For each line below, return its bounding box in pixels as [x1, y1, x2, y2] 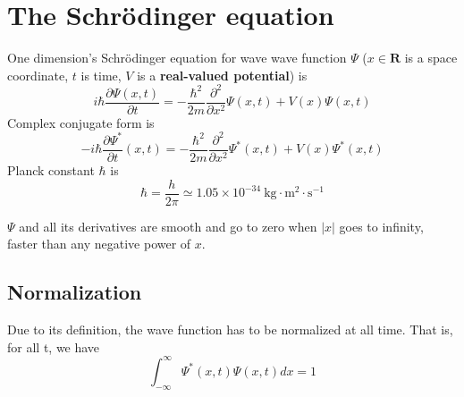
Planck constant [7, 161, 95, 180]
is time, [80, 65, 122, 84]
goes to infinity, [339, 216, 424, 235]
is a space [404, 48, 458, 67]
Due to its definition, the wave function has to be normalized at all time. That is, [7, 320, 453, 339]
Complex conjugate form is [7, 113, 155, 131]
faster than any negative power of [7, 234, 191, 253]
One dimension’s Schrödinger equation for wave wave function [7, 48, 347, 67]
